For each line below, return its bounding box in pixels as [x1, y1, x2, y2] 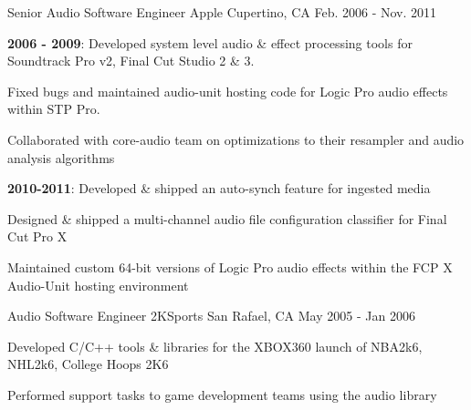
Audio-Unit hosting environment [7, 275, 189, 294]
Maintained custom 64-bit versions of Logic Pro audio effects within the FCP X [7, 257, 453, 276]
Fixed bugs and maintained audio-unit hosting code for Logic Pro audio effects [7, 81, 448, 100]
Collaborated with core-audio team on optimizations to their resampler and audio [7, 129, 465, 149]
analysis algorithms [7, 148, 115, 167]
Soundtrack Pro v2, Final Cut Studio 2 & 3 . [7, 51, 255, 70]
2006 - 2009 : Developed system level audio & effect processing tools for [7, 33, 413, 52]
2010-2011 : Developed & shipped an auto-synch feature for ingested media [7, 179, 431, 198]
